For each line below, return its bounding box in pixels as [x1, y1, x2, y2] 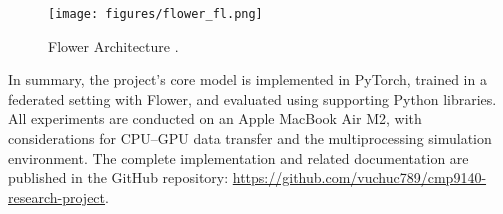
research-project [8, 186, 106, 207]
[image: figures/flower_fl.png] [48, 7, 263, 21]
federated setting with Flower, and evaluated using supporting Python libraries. [8, 88, 497, 109]
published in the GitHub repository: [8, 167, 229, 188]
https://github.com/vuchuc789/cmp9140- [232, 167, 487, 188]
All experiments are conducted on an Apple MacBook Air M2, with [8, 108, 422, 129]
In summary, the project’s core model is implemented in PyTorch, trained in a [8, 69, 487, 90]
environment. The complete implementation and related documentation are [8, 147, 469, 168]
